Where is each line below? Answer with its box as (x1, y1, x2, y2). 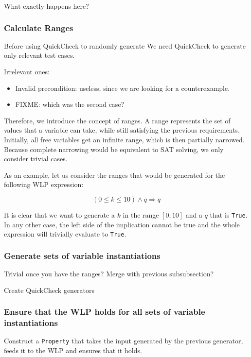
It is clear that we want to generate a (4, 209, 115, 220)
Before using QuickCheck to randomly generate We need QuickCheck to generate (4, 40, 246, 51)
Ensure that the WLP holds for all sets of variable (4, 306, 205, 318)
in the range (123, 209, 159, 220)
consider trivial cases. (4, 153, 68, 164)
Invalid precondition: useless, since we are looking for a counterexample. (15, 83, 230, 93)
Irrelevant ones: (4, 67, 50, 76)
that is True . (210, 209, 248, 220)
